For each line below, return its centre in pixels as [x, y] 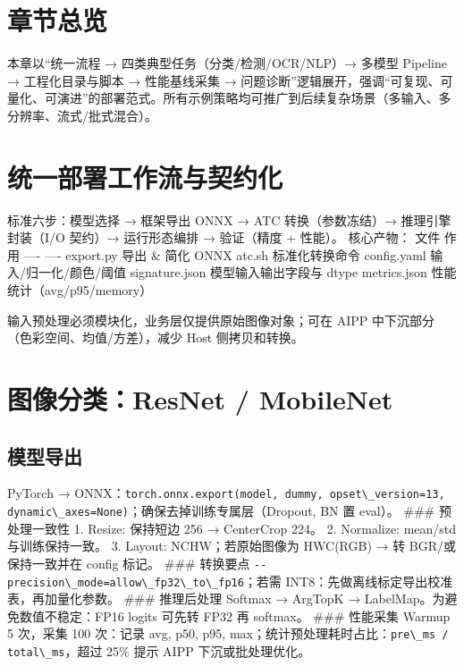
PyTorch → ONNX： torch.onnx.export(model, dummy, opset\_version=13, [226, 493]
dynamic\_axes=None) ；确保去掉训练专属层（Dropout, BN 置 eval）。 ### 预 [229, 511]
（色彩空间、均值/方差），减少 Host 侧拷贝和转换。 [156, 337]
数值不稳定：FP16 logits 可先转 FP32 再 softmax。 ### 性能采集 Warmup [235, 615]
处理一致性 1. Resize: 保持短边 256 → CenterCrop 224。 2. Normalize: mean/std [232, 528]
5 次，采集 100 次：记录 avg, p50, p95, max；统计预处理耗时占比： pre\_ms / [228, 633]
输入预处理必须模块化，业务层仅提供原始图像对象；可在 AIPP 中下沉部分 [221, 320]
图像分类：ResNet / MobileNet [200, 398]
